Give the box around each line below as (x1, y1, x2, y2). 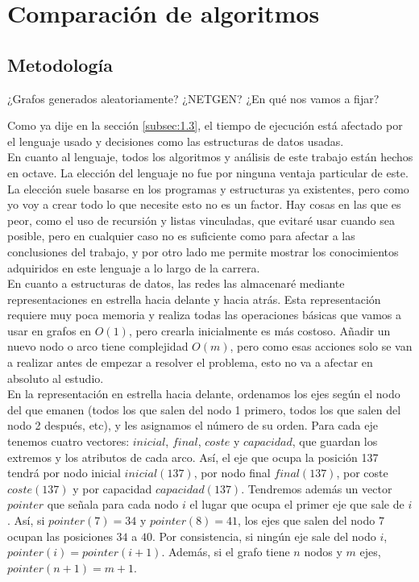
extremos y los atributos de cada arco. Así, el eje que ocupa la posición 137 (7, 448, 379, 465)
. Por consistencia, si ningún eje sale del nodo (151, 527, 376, 544)
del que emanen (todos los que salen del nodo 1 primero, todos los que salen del (7, 401, 401, 418)
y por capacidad (73, 480, 152, 497)
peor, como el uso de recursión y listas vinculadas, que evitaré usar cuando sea (7, 211, 395, 228)
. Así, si (7, 512, 45, 529)
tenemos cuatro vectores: (7, 433, 130, 450)
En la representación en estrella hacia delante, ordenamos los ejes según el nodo (7, 385, 400, 402)
